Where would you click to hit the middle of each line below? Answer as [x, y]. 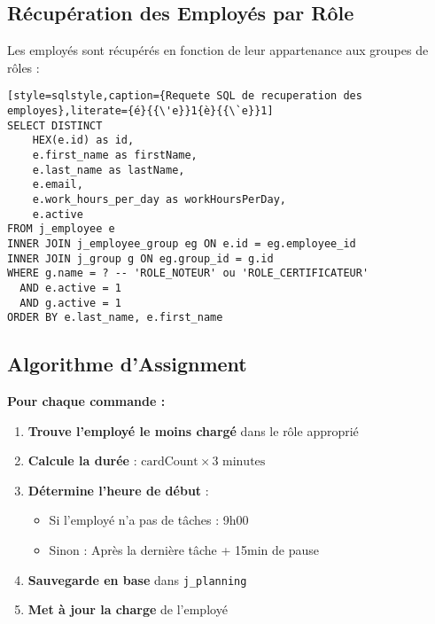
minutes [244, 462]
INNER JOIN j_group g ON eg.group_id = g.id [140, 258]
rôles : [23, 67]
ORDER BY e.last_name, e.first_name [115, 318]
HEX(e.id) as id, [83, 140]
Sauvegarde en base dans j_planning [137, 579]
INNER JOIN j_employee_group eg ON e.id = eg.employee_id [182, 243]
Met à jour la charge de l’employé [128, 609]
